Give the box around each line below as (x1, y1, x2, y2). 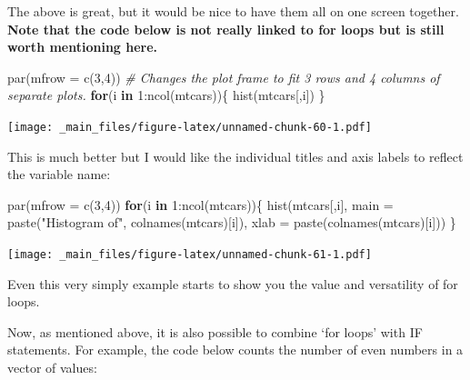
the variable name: (7, 165, 111, 184)
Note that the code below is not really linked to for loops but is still (7, 19, 445, 38)
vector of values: (7, 358, 97, 377)
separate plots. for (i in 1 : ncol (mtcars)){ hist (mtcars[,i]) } (7, 85, 325, 105)
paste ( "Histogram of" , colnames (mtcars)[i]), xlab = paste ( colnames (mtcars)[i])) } (7, 213, 456, 232)
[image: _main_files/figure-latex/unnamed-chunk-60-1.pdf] (7, 120, 372, 134)
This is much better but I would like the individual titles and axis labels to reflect (7, 146, 464, 165)
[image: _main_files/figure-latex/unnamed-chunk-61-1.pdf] (7, 248, 372, 261)
